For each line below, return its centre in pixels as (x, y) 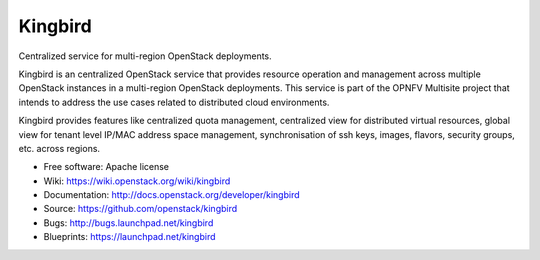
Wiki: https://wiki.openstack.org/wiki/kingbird (137, 181)
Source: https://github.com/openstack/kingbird (140, 209)
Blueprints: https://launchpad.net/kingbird (129, 237)
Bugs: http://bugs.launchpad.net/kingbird (128, 222)
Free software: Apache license (106, 167)
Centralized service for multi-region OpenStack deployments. (145, 56)
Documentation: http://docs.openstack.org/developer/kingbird (171, 195)
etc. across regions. (59, 148)
